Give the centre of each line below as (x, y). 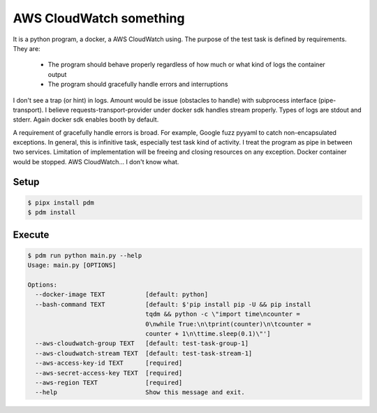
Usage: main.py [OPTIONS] (72, 265)
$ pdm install (52, 212)
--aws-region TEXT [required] (109, 382)
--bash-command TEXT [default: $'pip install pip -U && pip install (173, 304)
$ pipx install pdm (61, 202)
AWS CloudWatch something (99, 18)
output (57, 74)
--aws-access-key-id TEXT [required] (109, 363)
